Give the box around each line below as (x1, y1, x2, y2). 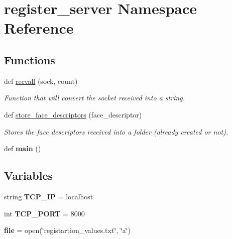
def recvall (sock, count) (4, 75, 78, 86)
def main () (4, 143, 41, 154)
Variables (4, 168, 53, 183)
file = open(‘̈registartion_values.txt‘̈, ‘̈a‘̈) (4, 225, 131, 235)
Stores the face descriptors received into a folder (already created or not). (4, 126, 228, 137)
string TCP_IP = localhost (4, 191, 93, 201)
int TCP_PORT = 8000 (4, 208, 85, 218)
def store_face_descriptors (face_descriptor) (4, 109, 142, 119)
